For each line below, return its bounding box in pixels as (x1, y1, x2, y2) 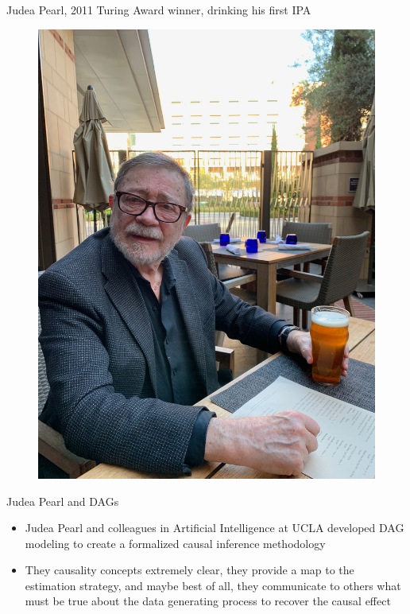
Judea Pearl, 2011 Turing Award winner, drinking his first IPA (6, 2, 311, 17)
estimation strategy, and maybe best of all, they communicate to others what (25, 577, 401, 593)
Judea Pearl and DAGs (6, 492, 119, 509)
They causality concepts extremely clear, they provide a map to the (25, 562, 354, 578)
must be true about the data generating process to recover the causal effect (25, 593, 391, 609)
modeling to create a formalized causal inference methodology (25, 534, 326, 551)
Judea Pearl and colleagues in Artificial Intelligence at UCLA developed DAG (25, 519, 404, 536)
